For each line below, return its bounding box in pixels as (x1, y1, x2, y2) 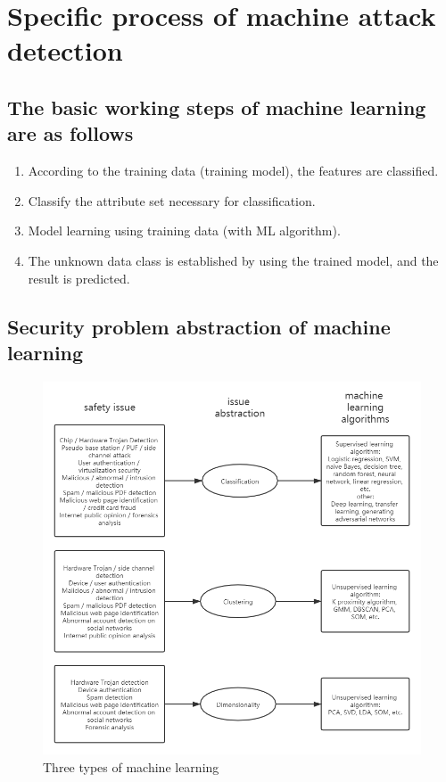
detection (7, 32, 123, 69)
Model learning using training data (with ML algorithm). (28, 221, 341, 240)
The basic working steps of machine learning (7, 93, 426, 120)
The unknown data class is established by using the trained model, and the (28, 251, 439, 269)
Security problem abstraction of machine (7, 312, 391, 340)
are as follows (7, 119, 134, 147)
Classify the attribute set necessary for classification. (28, 191, 316, 210)
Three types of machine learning (43, 757, 219, 776)
